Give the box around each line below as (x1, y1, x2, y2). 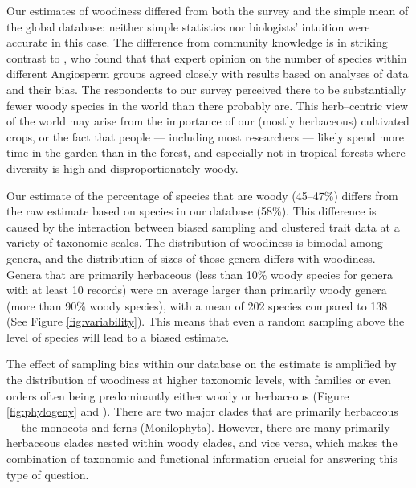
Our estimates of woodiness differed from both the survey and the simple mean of (6, 2, 409, 18)
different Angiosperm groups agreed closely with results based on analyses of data (6, 65, 409, 82)
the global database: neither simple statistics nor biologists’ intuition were (6, 18, 370, 35)
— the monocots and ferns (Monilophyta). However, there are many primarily (6, 418, 390, 435)
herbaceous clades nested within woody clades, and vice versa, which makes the (6, 434, 398, 451)
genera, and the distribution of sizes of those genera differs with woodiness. (6, 249, 376, 266)
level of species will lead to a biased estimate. (6, 328, 230, 345)
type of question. (6, 465, 89, 482)
